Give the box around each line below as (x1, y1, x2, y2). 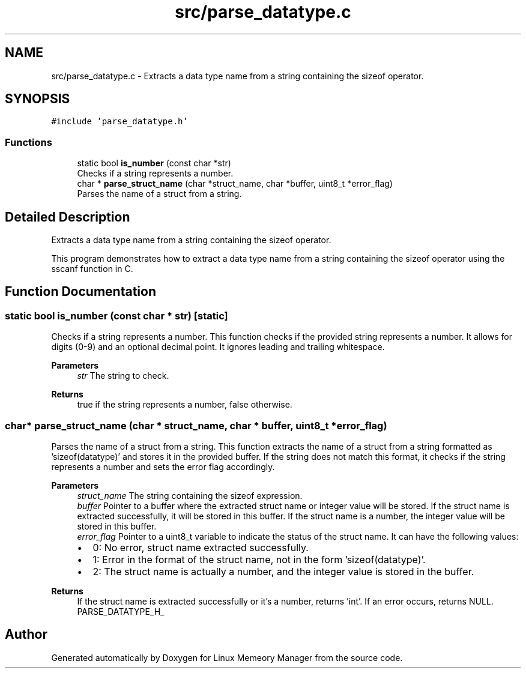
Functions (5, 136, 52, 148)
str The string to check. (77, 370, 169, 381)
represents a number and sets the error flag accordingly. (51, 462, 275, 472)
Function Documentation (5, 284, 156, 300)
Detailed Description (5, 209, 130, 225)
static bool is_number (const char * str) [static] (5, 309, 228, 322)
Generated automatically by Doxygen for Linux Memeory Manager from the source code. (51, 652, 403, 663)
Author (5, 627, 47, 642)
